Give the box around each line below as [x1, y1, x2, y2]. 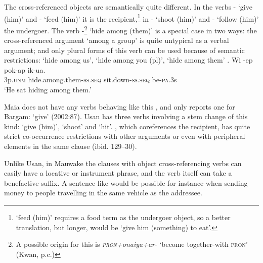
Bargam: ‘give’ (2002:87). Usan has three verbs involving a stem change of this [4, 111, 248, 122]
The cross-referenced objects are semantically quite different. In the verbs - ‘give [4, 2, 252, 12]
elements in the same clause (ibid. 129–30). [4, 141, 137, 151]
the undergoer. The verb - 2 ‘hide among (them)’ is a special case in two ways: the [4, 23, 257, 35]
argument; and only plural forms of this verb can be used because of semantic [4, 44, 245, 55]
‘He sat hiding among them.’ [4, 84, 92, 95]
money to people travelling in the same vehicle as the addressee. [4, 187, 202, 198]
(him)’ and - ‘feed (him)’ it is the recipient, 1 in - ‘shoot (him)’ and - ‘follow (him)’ [4, 12, 259, 24]
